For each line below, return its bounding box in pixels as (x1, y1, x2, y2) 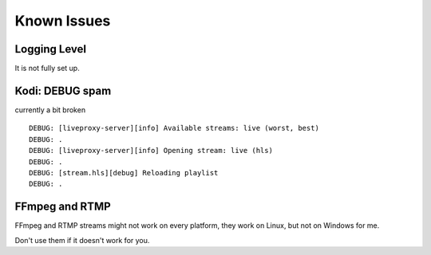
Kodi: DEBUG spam (14, 84, 112, 97)
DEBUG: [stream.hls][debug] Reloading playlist (29, 168, 219, 177)
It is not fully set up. (14, 64, 80, 73)
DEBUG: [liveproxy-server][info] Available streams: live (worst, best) (29, 124, 319, 133)
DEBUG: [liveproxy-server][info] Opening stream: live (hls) (29, 146, 273, 155)
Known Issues (14, 12, 111, 29)
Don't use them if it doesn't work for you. (14, 235, 150, 245)
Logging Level (14, 42, 87, 56)
